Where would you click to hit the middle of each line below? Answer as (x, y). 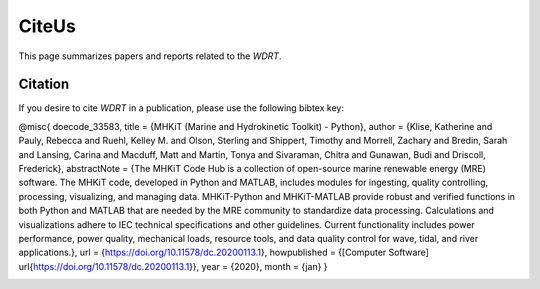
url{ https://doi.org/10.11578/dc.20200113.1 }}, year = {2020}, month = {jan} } (173, 266)
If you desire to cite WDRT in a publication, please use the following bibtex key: (181, 108)
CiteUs (47, 26)
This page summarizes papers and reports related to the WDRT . (150, 56)
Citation (44, 84)
